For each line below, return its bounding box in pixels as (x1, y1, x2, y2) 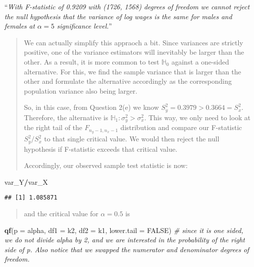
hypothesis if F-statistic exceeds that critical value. (24, 143, 178, 154)
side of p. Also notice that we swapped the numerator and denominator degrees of (4, 244, 249, 254)
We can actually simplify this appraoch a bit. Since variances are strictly (24, 37, 243, 47)
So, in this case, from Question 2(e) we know (24, 102, 159, 112)
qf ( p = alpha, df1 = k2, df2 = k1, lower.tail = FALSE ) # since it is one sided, (4, 225, 244, 235)
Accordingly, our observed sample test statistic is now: (24, 160, 188, 170)
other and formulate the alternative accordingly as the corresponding (24, 76, 232, 86)
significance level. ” (57, 21, 112, 31)
